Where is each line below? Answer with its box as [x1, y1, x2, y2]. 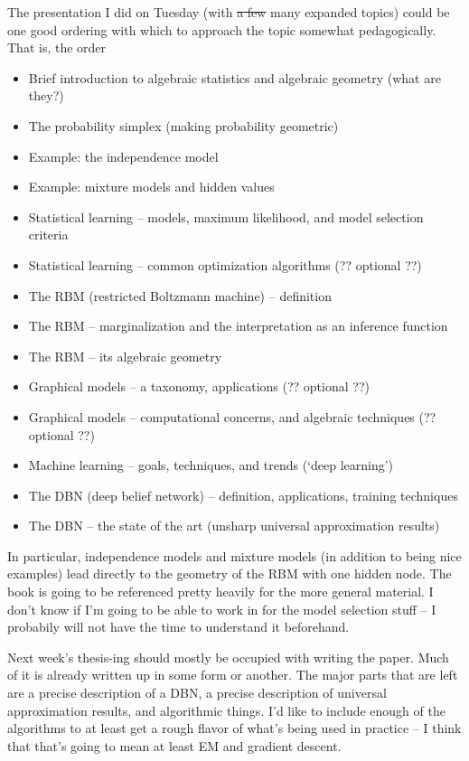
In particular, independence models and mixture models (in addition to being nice [7, 546, 462, 565]
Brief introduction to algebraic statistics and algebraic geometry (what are [28, 68, 441, 87]
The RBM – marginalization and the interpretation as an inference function [28, 316, 448, 335]
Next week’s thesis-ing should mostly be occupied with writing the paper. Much [7, 647, 449, 666]
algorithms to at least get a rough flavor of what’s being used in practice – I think [7, 719, 462, 738]
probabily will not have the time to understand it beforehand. [7, 617, 350, 636]
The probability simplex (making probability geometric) [28, 116, 339, 135]
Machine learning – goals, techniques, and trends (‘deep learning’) [28, 456, 394, 474]
